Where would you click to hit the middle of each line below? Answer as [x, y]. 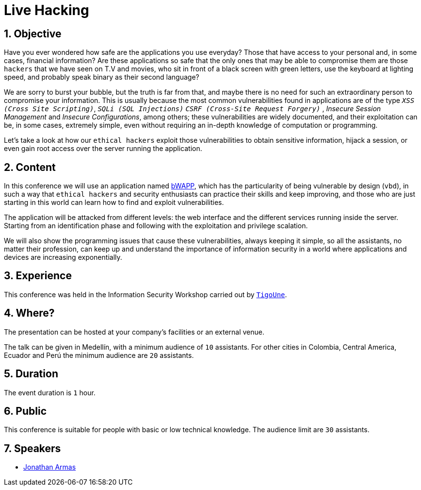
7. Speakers [32, 448]
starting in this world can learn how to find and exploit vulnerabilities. [114, 203]
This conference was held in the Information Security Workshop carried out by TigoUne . [146, 294]
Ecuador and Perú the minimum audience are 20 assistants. [99, 355]
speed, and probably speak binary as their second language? [102, 77]
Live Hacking [47, 10]
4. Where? [29, 313]
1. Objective [33, 34]
